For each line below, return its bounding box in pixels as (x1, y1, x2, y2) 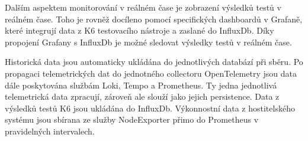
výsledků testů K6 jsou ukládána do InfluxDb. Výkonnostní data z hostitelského (5, 101, 295, 114)
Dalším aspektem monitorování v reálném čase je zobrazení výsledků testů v (5, 1, 281, 13)
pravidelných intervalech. (5, 124, 95, 137)
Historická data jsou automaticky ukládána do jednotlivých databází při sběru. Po (5, 55, 303, 68)
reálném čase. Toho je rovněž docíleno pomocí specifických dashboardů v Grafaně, (5, 12, 303, 25)
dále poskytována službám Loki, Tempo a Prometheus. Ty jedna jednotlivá (5, 78, 277, 91)
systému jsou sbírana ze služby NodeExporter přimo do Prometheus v (5, 113, 259, 126)
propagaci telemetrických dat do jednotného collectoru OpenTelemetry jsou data (5, 67, 297, 79)
